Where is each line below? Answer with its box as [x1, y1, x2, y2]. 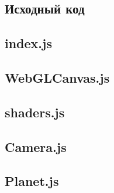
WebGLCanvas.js [5, 68, 110, 86]
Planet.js [5, 172, 59, 190]
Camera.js [5, 137, 67, 155]
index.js [5, 34, 52, 52]
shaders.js [5, 103, 65, 121]
